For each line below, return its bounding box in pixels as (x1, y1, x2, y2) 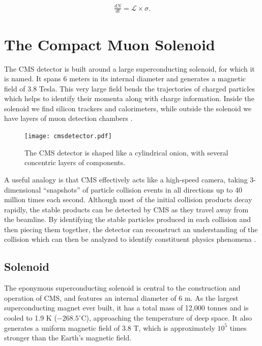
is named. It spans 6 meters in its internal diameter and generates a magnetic (4, 73, 246, 84)
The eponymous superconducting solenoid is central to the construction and (4, 282, 241, 293)
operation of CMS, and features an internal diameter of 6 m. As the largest (4, 292, 239, 303)
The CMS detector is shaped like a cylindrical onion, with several (24, 147, 228, 158)
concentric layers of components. (24, 157, 126, 168)
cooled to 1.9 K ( (4, 312, 57, 323)
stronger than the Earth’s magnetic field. (4, 332, 132, 343)
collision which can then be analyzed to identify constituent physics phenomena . (4, 234, 256, 244)
